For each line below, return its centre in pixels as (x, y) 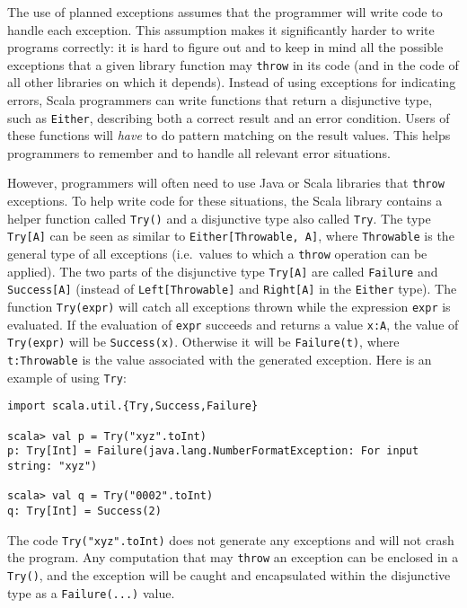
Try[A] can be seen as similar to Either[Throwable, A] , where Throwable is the (231, 236)
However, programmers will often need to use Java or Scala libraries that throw (226, 183)
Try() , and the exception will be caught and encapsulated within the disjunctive (229, 574)
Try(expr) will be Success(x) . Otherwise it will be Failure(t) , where (203, 342)
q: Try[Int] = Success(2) (84, 511)
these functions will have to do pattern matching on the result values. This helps (229, 135)
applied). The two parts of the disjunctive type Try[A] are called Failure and (223, 271)
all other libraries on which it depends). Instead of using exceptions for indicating (232, 82)
